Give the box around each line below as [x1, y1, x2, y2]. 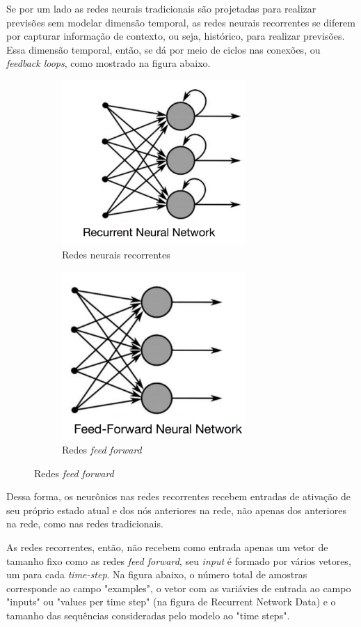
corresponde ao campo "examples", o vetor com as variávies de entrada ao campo [6, 580, 351, 595]
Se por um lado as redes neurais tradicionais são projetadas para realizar [6, 1, 316, 15]
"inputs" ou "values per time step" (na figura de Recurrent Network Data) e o [6, 594, 336, 609]
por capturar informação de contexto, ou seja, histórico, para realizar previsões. [6, 29, 345, 43]
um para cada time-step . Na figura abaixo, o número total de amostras [6, 567, 307, 582]
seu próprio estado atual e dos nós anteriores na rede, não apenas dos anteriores [6, 502, 346, 517]
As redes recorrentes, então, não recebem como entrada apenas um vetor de [6, 539, 328, 554]
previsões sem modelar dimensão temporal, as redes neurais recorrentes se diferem [6, 15, 355, 29]
